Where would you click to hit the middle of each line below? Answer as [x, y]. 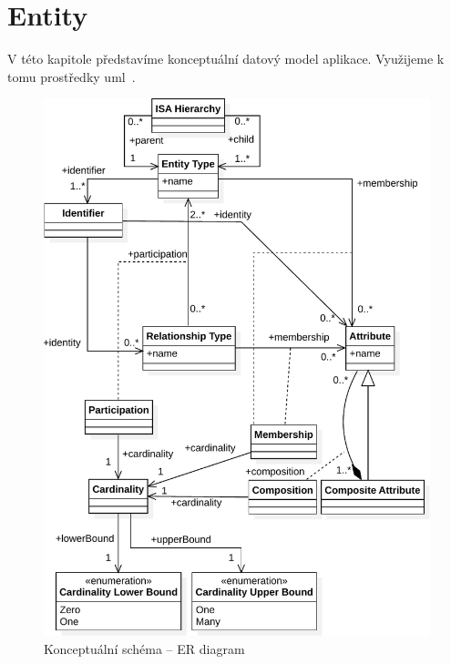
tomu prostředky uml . [72, 76]
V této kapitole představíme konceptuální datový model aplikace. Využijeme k [226, 59]
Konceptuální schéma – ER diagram [144, 648]
